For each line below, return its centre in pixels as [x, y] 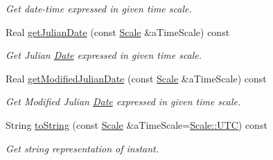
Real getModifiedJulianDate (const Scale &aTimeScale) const [136, 78]
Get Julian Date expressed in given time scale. [104, 55]
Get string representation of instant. [82, 148]
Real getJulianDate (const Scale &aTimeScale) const [118, 32]
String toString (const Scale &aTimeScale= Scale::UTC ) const [136, 124]
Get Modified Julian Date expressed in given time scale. [123, 101]
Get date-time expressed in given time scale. [99, 8]
